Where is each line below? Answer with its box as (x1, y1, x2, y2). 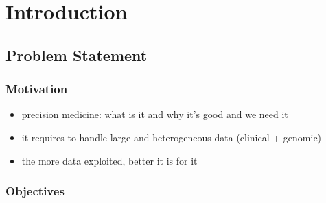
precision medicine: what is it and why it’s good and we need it (21, 107, 288, 121)
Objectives (5, 182, 65, 200)
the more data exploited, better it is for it (21, 153, 198, 167)
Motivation (5, 80, 68, 97)
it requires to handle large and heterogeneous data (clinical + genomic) (21, 130, 322, 144)
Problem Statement (5, 44, 148, 65)
